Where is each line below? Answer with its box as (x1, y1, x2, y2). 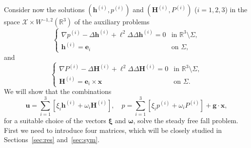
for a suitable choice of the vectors (4, 115, 106, 126)
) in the (225, 4, 248, 14)
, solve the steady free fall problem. (133, 115, 238, 126)
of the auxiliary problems (74, 17, 150, 26)
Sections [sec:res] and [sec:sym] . (4, 134, 100, 145)
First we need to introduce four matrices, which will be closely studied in (4, 125, 222, 135)
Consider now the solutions (4, 4, 85, 14)
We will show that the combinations (4, 86, 112, 96)
